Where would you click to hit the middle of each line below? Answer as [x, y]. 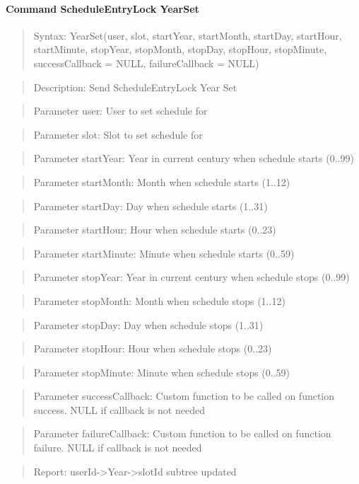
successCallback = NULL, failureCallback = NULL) [146, 63]
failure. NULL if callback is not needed [118, 448]
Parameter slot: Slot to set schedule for [118, 134]
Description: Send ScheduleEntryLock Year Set [135, 87]
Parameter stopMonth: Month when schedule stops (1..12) [159, 300]
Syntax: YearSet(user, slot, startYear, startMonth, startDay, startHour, [188, 35]
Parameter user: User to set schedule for [120, 111]
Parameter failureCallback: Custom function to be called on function [182, 433]
